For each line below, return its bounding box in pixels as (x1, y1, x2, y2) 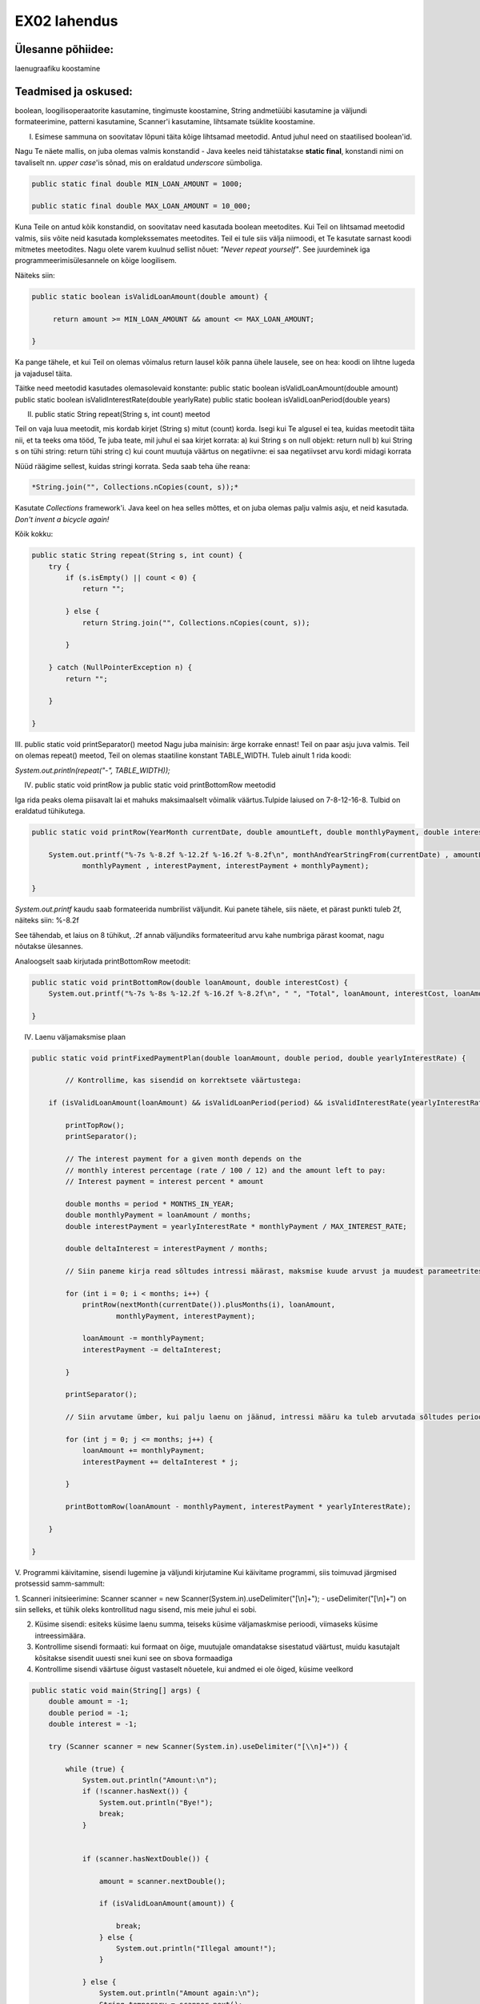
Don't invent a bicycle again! (14, 514, 110, 524)
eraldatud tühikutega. (14, 806, 86, 816)
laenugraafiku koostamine (14, 64, 101, 74)
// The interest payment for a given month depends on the (65, 1154, 302, 1164)
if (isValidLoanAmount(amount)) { (98, 1899, 235, 1908)
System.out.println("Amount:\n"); (82, 1776, 218, 1785)
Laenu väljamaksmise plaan (34, 1032, 126, 1041)
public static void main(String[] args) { (31, 1686, 201, 1695)
